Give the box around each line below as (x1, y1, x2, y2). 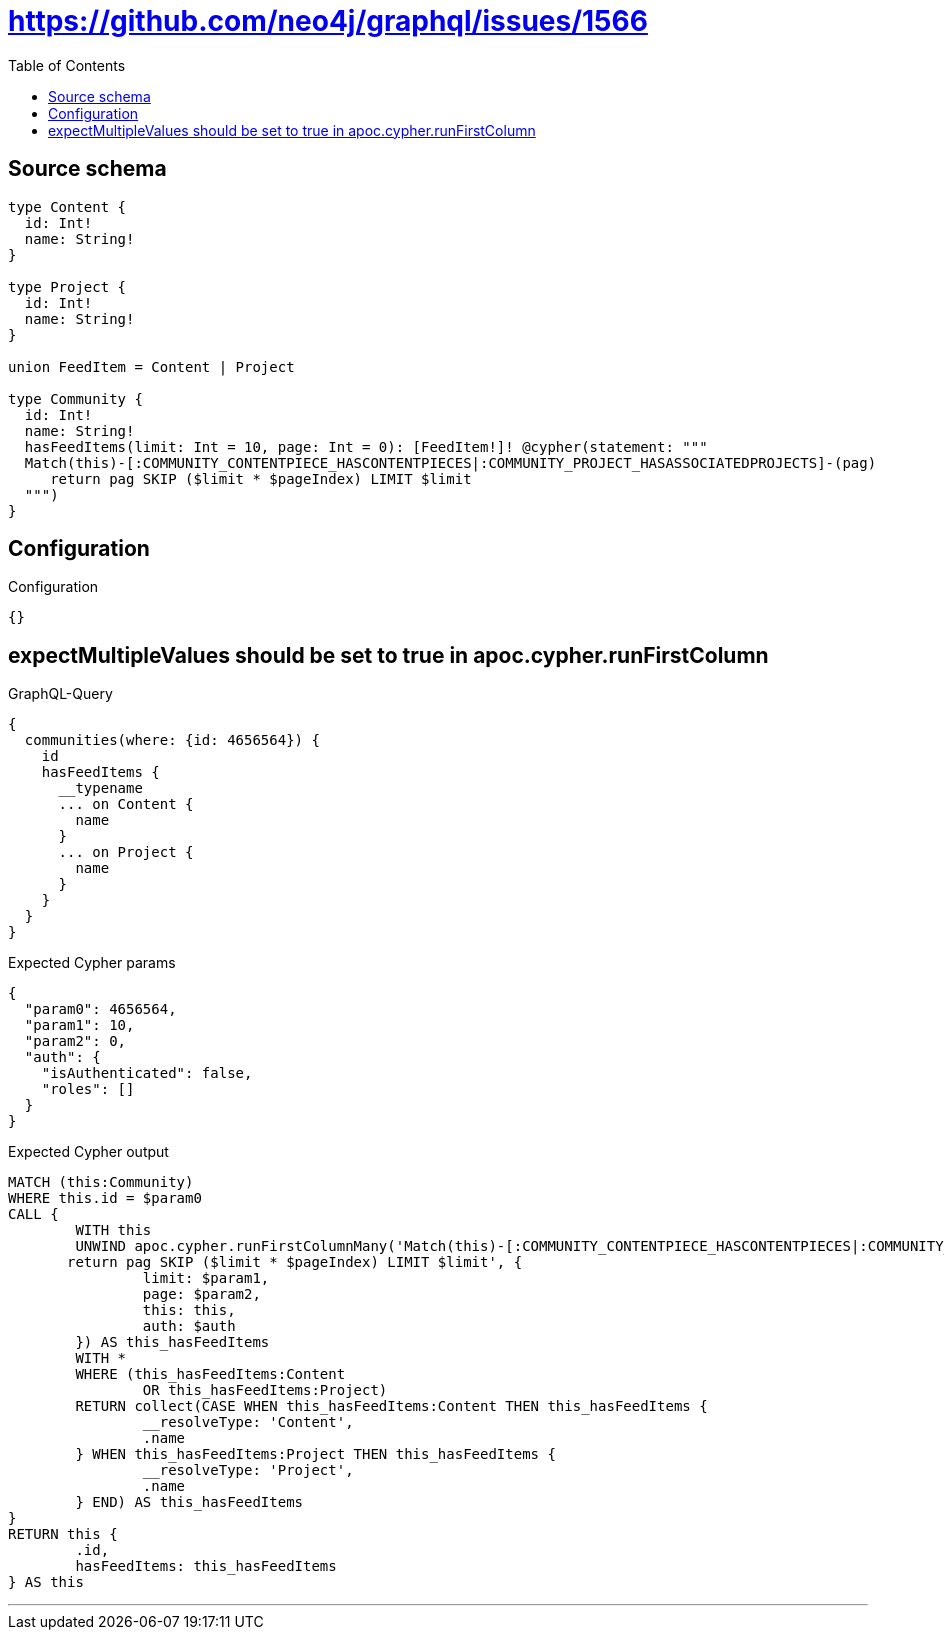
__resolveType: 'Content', (142, 1414, 354, 1431)
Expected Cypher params (8, 954, 176, 972)
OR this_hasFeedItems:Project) (142, 1382, 388, 1399)
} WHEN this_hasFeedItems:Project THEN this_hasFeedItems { (75, 1446, 556, 1463)
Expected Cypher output (8, 1143, 169, 1161)
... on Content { (58, 796, 194, 813)
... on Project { (58, 844, 194, 861)
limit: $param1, (142, 1270, 270, 1287)
